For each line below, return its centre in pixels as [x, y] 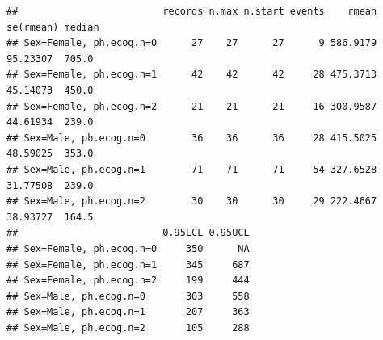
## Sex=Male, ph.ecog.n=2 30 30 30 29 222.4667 [192, 201]
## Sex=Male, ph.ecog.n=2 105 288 [128, 327]
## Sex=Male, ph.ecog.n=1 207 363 [128, 312]
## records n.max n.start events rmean [192, 11]
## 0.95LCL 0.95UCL [128, 233]
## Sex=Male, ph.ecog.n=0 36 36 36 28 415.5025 [192, 138]
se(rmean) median [53, 27]
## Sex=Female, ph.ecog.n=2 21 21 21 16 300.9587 [192, 106]
